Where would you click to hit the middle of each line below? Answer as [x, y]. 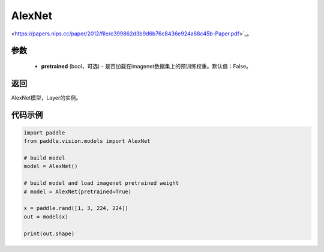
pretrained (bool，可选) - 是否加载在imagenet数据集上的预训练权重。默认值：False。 [146, 66]
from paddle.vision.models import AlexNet [87, 141]
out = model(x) [46, 217]
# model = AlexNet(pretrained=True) [78, 191]
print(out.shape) [49, 233]
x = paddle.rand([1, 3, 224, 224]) [76, 208]
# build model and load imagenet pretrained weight [101, 183]
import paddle [44, 133]
